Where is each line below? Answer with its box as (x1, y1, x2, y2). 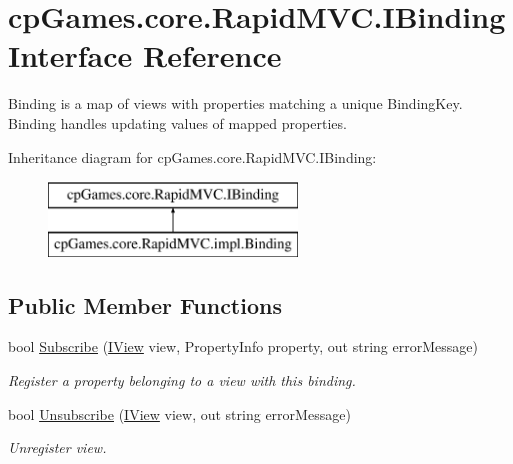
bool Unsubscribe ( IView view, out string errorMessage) (8, 403, 351, 424)
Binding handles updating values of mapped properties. (8, 112, 347, 133)
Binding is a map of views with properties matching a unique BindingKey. (8, 93, 463, 114)
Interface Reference (8, 35, 282, 76)
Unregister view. (8, 437, 107, 458)
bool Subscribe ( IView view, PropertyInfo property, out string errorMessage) (8, 336, 478, 357)
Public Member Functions (8, 289, 282, 320)
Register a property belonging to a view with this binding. (8, 370, 356, 391)
